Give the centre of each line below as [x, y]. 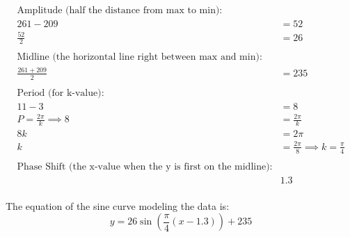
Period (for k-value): [61, 93]
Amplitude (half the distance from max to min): [120, 11]
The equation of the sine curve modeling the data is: [118, 205]
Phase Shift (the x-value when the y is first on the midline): [145, 166]
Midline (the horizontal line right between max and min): [140, 57]
